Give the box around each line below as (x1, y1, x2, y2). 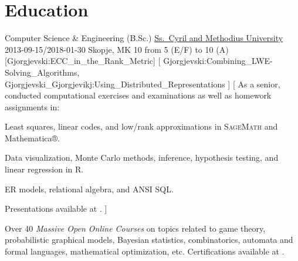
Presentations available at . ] (5, 202, 107, 215)
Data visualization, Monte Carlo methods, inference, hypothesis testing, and (5, 151, 279, 164)
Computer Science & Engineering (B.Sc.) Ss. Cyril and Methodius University (5, 32, 283, 44)
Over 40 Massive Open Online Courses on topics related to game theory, (5, 222, 266, 234)
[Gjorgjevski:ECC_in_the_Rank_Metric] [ (5, 55, 161, 67)
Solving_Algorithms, (5, 66, 80, 78)
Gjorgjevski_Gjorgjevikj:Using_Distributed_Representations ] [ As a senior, (5, 77, 280, 90)
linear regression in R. (5, 163, 84, 175)
